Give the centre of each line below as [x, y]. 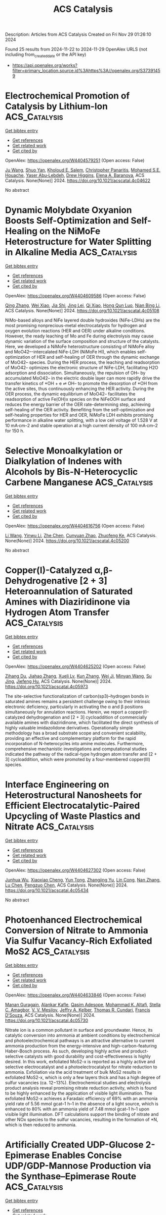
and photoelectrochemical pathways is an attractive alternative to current [80, 1040]
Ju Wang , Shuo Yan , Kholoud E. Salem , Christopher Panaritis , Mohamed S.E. [83, 170]
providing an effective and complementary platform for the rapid [71, 738]
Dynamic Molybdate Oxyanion [69, 210]
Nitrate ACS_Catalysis [50, 827]
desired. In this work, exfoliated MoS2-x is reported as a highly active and [80, 1061]
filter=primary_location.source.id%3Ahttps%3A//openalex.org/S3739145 [86, 70]
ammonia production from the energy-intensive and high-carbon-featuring [81, 1046]
